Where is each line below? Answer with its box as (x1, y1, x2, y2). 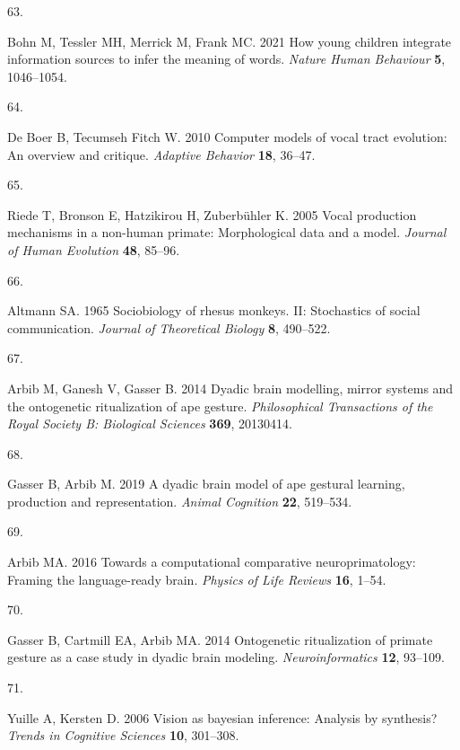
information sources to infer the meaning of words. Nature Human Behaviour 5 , (7, 49, 446, 68)
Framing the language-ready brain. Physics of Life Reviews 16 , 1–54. (7, 569, 386, 588)
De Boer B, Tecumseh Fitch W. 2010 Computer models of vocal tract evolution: (7, 127, 447, 146)
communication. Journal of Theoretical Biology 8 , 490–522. (7, 318, 331, 337)
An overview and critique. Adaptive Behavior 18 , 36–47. (7, 145, 316, 163)
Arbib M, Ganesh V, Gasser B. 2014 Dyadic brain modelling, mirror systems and (7, 378, 454, 397)
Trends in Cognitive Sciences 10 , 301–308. (7, 726, 239, 745)
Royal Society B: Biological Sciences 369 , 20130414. (7, 414, 292, 433)
